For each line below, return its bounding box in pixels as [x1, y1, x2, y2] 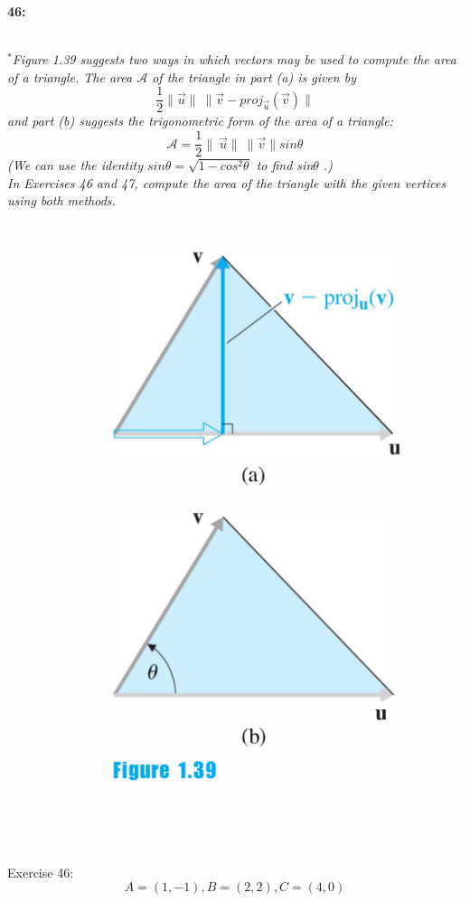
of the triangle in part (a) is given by [152, 67, 356, 86]
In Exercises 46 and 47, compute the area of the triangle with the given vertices [7, 173, 446, 192]
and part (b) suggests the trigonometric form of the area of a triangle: [7, 111, 393, 130]
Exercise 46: [7, 862, 74, 881]
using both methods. [7, 191, 116, 210]
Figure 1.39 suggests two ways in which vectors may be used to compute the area [12, 50, 457, 69]
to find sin [256, 156, 314, 175]
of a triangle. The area [7, 67, 133, 86]
